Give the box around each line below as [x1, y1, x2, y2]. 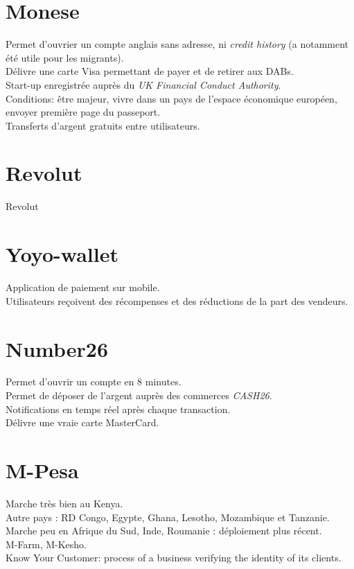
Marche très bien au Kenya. [6, 496, 123, 510]
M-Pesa [6, 456, 79, 484]
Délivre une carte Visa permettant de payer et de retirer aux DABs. [6, 64, 294, 78]
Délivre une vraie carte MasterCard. [6, 415, 159, 430]
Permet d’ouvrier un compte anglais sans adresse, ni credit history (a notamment [6, 37, 349, 51]
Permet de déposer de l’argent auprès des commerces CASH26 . [6, 388, 272, 403]
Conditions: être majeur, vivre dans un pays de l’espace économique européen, [6, 91, 337, 105]
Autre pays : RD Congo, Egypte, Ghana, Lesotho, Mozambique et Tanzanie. [6, 509, 330, 524]
